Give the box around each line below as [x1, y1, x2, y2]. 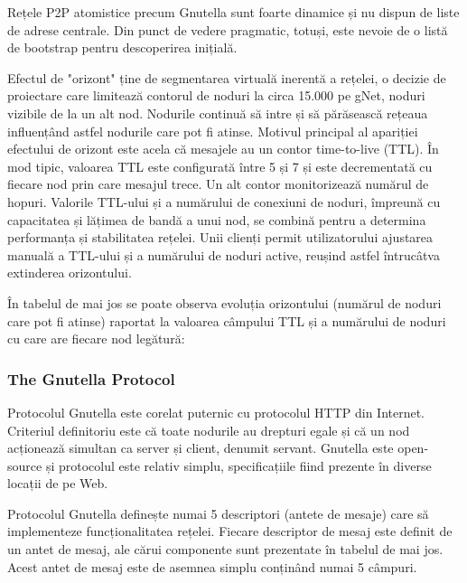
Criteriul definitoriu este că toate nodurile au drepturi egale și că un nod [7, 420, 410, 439]
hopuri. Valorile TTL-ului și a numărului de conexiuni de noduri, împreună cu [7, 192, 441, 211]
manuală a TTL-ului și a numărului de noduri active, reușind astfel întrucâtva [7, 245, 440, 264]
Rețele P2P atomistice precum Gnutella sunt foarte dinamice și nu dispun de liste [7, 3, 460, 21]
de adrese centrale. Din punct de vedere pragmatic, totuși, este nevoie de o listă [7, 20, 448, 39]
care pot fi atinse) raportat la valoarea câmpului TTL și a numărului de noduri [7, 311, 446, 330]
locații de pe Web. [7, 474, 108, 493]
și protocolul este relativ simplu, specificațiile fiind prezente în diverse [45, 456, 432, 475]
